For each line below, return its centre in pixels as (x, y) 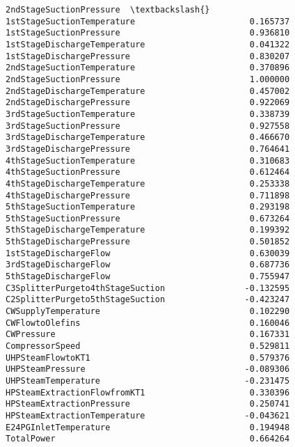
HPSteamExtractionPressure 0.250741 (148, 404)
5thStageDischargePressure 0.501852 (148, 242)
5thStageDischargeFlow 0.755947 (148, 277)
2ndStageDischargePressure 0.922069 (148, 103)
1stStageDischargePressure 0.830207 (148, 56)
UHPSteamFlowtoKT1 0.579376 (148, 358)
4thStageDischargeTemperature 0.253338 (148, 183)
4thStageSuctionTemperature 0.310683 (148, 160)
